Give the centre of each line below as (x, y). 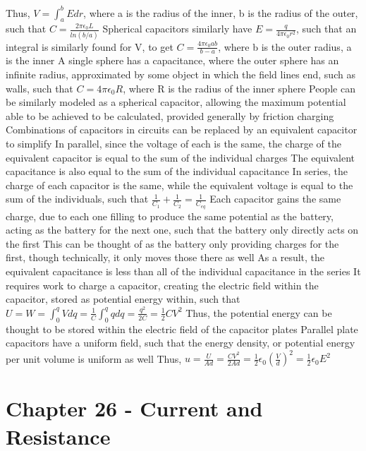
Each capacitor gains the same (275, 199)
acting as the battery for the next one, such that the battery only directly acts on (182, 230)
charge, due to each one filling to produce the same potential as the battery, (170, 216)
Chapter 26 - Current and (134, 408)
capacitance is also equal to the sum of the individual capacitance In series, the (177, 171)
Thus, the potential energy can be (259, 312)
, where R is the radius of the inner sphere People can (239, 88)
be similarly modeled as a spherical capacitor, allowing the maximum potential (176, 102)
